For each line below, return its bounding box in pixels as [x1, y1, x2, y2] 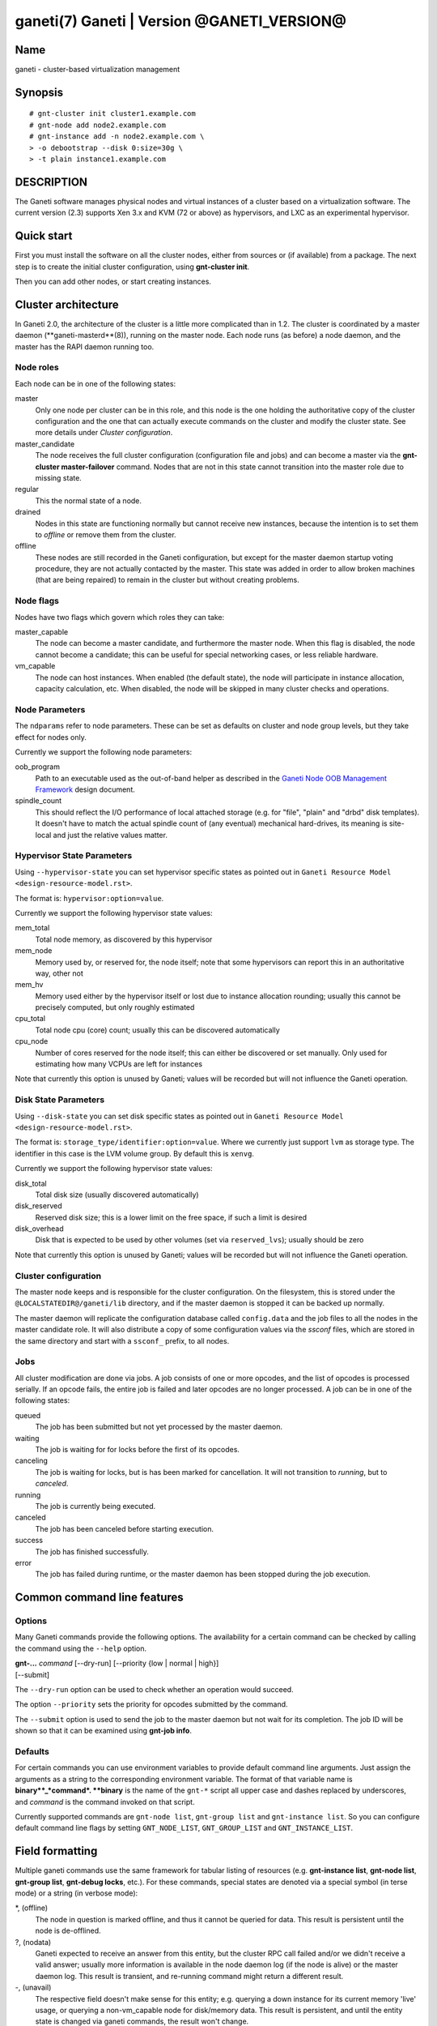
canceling [15, 1455, 49, 1466]
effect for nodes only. [15, 732, 87, 742]
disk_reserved [15, 1201, 62, 1211]
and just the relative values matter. [53, 830, 168, 840]
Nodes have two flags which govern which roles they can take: [15, 612, 225, 622]
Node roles [15, 361, 60, 373]
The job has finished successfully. [35, 1546, 149, 1556]
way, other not [35, 968, 84, 978]
